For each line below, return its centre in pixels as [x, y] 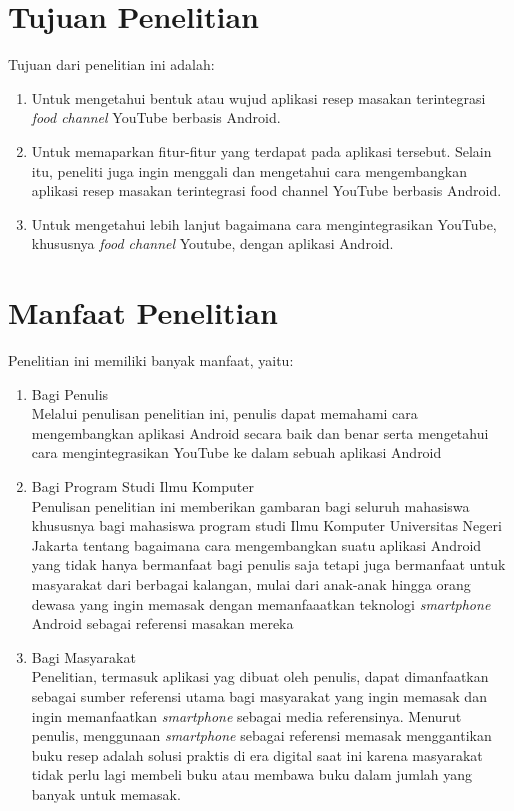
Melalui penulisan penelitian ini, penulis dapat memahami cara [224, 413]
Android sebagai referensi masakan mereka [162, 623]
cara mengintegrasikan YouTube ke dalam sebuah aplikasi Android [236, 452]
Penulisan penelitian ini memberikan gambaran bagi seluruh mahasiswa [250, 505]
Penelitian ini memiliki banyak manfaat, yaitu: [151, 360]
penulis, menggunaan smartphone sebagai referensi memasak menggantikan [261, 735]
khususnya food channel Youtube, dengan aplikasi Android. [212, 243]
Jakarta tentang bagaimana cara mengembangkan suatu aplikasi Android [256, 544]
